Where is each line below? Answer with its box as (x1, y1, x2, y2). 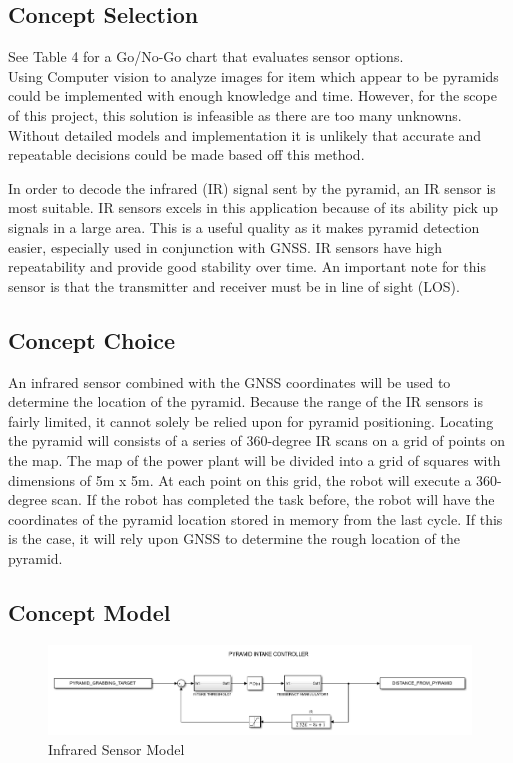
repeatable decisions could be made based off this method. (8, 144, 365, 165)
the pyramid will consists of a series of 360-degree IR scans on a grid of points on (8, 430, 506, 451)
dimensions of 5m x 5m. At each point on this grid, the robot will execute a (8, 469, 472, 490)
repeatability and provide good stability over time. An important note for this (8, 256, 486, 277)
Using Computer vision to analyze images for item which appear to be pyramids (8, 65, 499, 86)
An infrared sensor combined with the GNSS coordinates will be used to (8, 371, 451, 392)
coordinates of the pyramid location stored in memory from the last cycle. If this (8, 508, 503, 529)
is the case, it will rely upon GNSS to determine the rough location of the (8, 528, 460, 549)
